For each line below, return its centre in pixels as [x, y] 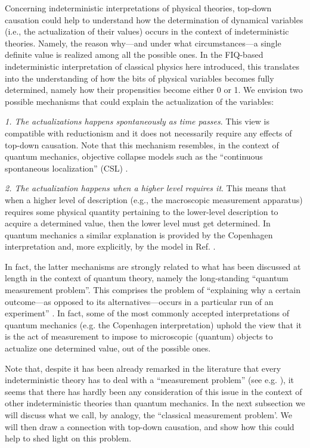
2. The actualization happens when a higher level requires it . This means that [146, 188]
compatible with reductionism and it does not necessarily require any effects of [148, 133]
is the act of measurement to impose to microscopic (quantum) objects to [139, 336]
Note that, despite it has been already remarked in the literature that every [143, 368]
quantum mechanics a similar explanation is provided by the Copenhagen [139, 234]
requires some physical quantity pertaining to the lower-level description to [142, 211]
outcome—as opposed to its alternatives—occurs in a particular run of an [139, 301]
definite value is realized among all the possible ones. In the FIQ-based [134, 55]
